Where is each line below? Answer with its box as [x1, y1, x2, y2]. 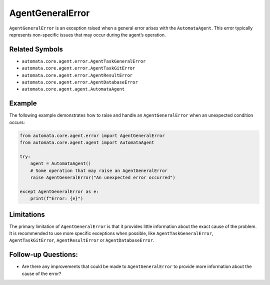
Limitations [9, 210, 45, 218]
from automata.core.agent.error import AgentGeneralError [19, 132, 165, 138]
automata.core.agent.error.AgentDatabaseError [21, 79, 138, 85]
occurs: [9, 119, 25, 125]
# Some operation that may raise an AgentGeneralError [30, 167, 167, 173]
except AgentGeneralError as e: [19, 188, 99, 194]
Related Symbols [9, 45, 63, 53]
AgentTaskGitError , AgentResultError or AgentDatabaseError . [9, 237, 154, 243]
